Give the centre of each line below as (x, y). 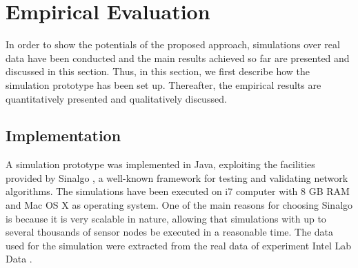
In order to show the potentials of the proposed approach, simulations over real (173, 44)
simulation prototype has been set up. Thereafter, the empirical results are (163, 84)
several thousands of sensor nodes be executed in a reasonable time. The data (170, 232)
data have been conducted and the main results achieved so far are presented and (178, 58)
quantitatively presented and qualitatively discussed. (116, 98)
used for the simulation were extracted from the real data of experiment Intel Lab (179, 245)
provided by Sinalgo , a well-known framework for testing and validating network (177, 177)
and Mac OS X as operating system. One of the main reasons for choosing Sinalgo (179, 205)
